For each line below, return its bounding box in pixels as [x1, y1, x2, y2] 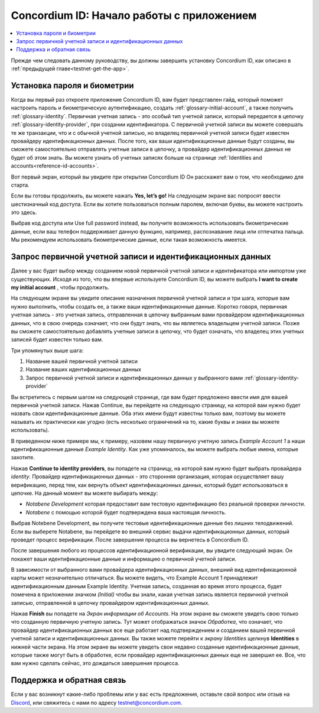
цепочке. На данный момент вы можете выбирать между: [11, 490, 158, 497]
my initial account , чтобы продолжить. [11, 284, 109, 291]
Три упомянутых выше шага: [11, 346, 84, 354]
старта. [11, 181, 30, 189]
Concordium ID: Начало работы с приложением [11, 9, 257, 22]
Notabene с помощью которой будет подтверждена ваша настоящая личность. [25, 508, 227, 516]
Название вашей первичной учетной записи [25, 358, 138, 365]
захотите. [11, 454, 35, 461]
